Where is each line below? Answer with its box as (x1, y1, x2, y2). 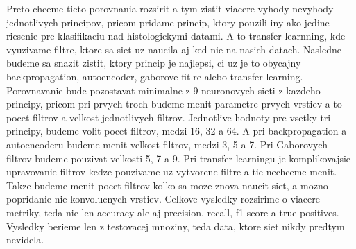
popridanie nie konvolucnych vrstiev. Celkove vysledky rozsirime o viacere (6, 191, 320, 206)
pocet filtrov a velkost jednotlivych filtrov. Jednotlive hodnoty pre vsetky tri (6, 110, 331, 124)
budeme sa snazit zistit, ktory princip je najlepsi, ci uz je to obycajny (6, 55, 301, 70)
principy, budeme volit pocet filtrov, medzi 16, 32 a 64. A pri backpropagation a (6, 123, 347, 138)
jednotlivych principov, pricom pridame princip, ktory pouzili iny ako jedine (6, 15, 330, 29)
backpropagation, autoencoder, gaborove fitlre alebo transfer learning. (6, 69, 303, 83)
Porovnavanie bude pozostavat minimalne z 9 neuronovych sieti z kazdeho (6, 83, 321, 97)
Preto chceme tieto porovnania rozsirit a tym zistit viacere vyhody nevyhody (6, 1, 334, 15)
